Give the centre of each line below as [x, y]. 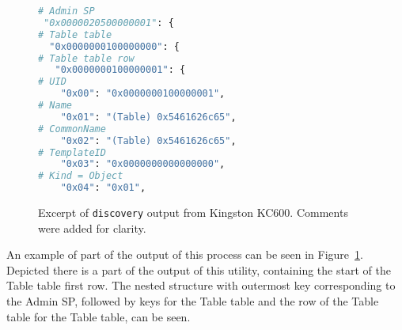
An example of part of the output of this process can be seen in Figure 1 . [185, 254]
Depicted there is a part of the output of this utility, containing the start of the [199, 269]
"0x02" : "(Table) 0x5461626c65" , [148, 140]
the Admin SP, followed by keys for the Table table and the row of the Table [193, 301]
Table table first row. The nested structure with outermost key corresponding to [201, 285]
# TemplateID [72, 152]
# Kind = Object [81, 176]
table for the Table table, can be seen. [99, 316]
